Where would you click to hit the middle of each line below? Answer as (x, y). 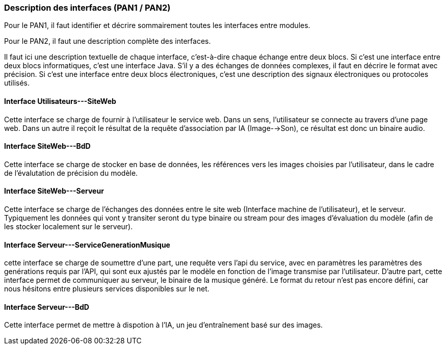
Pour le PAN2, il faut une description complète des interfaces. (108, 41)
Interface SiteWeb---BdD (47, 146)
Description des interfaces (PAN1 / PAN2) (87, 8)
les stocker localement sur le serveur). (69, 227)
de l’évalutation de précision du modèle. (71, 173)
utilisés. (17, 83)
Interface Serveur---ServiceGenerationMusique (87, 245)
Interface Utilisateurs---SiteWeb (60, 101)
